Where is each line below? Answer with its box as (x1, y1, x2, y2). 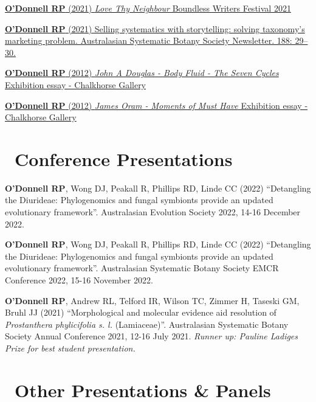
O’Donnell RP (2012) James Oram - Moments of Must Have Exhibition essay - (5, 99, 308, 111)
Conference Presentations (15, 146, 233, 171)
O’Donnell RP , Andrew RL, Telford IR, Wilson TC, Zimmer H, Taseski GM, (5, 294, 300, 307)
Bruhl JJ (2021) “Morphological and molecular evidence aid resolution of (5, 306, 276, 319)
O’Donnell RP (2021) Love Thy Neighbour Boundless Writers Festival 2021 (5, 2, 291, 14)
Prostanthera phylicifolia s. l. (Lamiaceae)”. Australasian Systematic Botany (5, 317, 289, 330)
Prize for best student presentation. (5, 342, 136, 354)
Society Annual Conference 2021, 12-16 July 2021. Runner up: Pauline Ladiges (5, 330, 298, 342)
